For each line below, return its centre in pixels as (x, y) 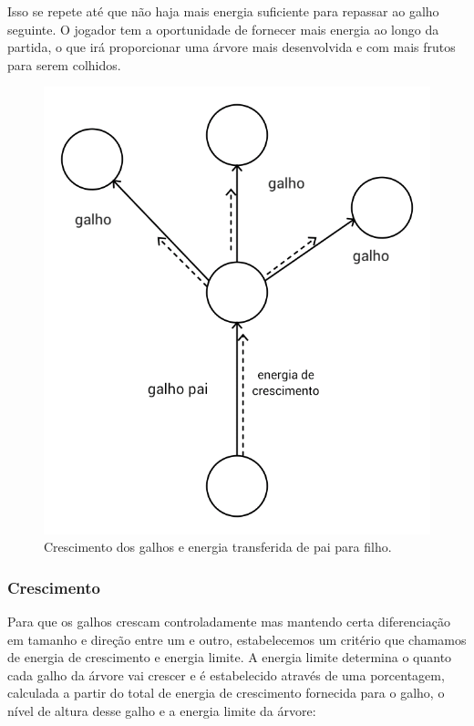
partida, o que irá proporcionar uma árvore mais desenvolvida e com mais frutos (232, 47)
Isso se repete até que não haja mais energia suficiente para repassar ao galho (223, 11)
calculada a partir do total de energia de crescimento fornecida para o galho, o (226, 693)
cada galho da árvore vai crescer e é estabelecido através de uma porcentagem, (226, 674)
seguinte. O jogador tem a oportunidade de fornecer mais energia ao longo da (223, 29)
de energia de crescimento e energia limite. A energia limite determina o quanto (230, 657)
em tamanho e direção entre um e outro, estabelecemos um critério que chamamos (237, 639)
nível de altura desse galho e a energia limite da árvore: (162, 710)
